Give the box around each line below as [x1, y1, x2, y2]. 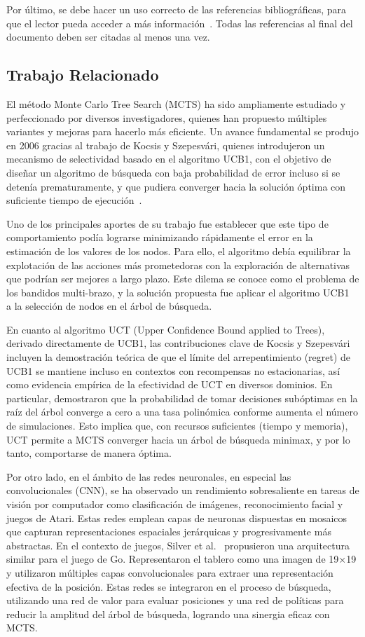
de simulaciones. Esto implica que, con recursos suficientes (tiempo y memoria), [6, 418, 348, 433]
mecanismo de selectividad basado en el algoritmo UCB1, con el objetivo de [6, 151, 331, 166]
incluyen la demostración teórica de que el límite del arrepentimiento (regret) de [6, 350, 351, 364]
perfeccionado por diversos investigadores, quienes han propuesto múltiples [6, 110, 327, 125]
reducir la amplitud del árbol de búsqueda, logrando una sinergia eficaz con [6, 606, 330, 621]
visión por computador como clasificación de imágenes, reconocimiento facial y [6, 497, 343, 512]
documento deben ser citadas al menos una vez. [6, 29, 210, 44]
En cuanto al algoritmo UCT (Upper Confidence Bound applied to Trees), [6, 322, 325, 336]
